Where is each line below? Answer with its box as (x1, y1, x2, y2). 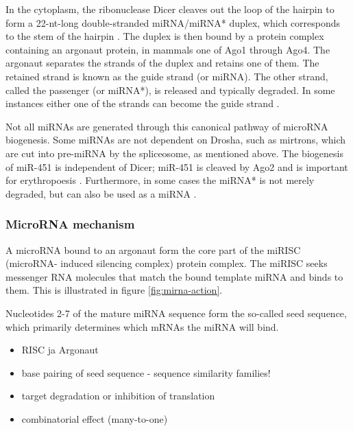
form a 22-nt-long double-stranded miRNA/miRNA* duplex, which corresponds (5, 15, 341, 30)
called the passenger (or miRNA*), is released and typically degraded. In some (5, 82, 335, 97)
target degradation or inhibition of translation (21, 388, 215, 403)
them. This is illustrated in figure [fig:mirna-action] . (5, 283, 223, 297)
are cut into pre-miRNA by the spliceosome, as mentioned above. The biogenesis (5, 145, 343, 160)
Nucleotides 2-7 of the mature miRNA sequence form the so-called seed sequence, (5, 305, 347, 320)
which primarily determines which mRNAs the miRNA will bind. (5, 319, 279, 334)
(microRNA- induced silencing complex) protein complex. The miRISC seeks (5, 256, 328, 270)
